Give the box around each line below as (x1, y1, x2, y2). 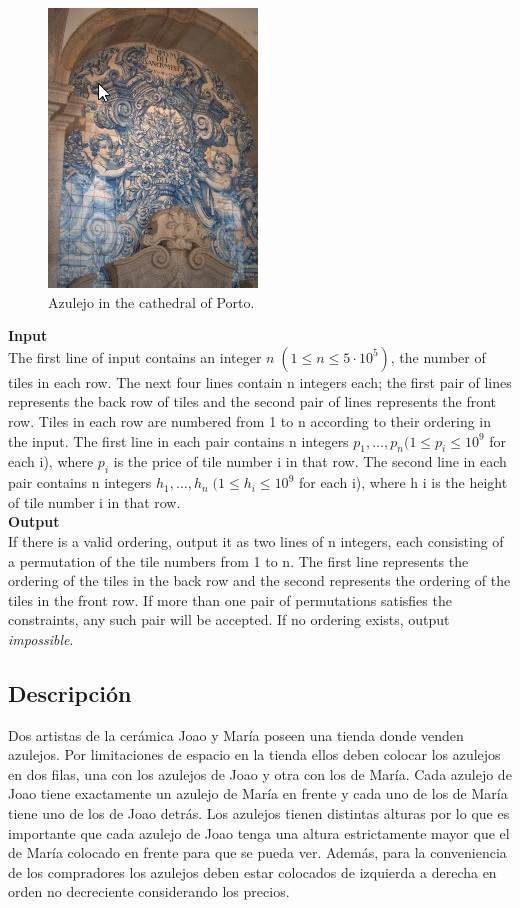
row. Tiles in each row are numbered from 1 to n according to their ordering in (8, 410, 492, 431)
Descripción (8, 677, 132, 708)
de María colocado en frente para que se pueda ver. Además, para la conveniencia (8, 842, 507, 863)
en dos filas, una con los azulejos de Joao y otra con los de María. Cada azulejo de (8, 763, 512, 784)
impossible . (8, 628, 74, 649)
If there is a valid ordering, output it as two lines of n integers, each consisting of (8, 530, 504, 551)
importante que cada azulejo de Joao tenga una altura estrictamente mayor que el (8, 822, 510, 843)
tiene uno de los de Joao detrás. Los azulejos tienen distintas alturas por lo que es (8, 803, 510, 824)
